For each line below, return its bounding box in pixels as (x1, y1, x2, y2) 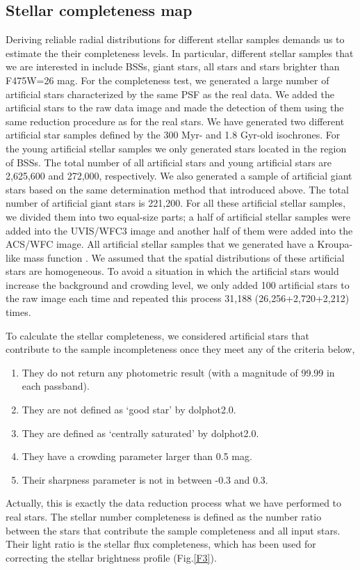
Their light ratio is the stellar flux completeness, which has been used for (6, 537, 316, 551)
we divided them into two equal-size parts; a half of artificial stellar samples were (6, 209, 351, 223)
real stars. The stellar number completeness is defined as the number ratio (6, 509, 322, 524)
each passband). (22, 379, 90, 393)
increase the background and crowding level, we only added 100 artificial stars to (6, 277, 350, 292)
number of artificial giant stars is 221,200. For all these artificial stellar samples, (6, 196, 346, 210)
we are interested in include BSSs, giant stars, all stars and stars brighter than (6, 59, 340, 74)
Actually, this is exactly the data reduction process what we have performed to (6, 496, 342, 510)
